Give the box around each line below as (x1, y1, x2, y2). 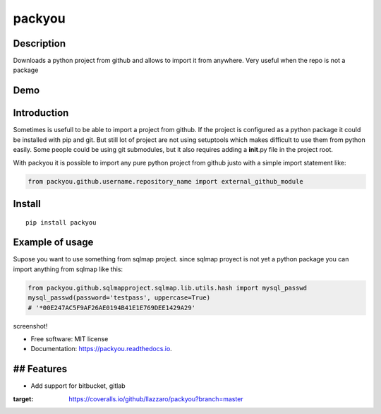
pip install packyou (25, 218, 97, 226)
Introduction (13, 107, 69, 119)
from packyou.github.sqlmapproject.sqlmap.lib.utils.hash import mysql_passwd (28, 283, 307, 292)
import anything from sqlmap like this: (13, 265, 123, 273)
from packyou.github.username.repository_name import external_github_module (28, 177, 303, 185)
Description (13, 37, 66, 49)
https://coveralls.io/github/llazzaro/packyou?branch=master (68, 394, 243, 403)
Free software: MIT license (30, 334, 109, 343)
